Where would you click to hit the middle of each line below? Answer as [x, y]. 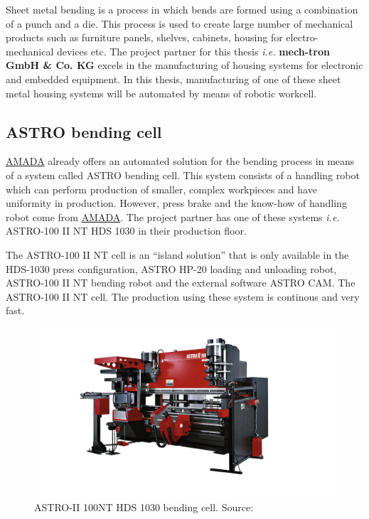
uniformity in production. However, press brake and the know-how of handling [176, 203]
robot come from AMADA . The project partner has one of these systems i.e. [173, 216]
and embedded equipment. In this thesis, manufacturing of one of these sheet [173, 79]
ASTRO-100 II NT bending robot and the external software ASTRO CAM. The [181, 283]
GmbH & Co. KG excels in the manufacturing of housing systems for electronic [184, 65]
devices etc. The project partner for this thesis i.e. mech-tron [193, 51]
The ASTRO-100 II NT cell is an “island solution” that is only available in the [177, 254]
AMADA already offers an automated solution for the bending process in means [180, 161]
